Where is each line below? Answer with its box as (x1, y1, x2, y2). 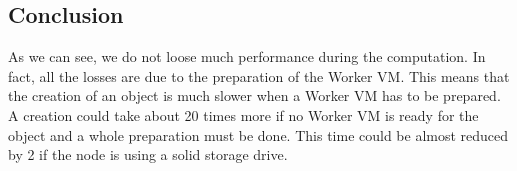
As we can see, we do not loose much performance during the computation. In (8, 46, 486, 67)
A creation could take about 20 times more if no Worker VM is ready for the (8, 104, 479, 125)
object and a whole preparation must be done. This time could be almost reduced (8, 124, 509, 145)
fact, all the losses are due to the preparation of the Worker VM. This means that (8, 65, 510, 86)
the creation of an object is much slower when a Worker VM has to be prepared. (8, 85, 501, 106)
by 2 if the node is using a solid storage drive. (8, 144, 288, 165)
